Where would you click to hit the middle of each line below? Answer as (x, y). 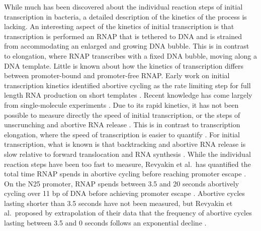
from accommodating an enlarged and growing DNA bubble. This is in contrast (127, 46)
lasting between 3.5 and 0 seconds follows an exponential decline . (105, 223)
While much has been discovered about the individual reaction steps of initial (123, 7)
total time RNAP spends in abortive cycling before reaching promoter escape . (125, 174)
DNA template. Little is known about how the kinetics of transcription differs (124, 65)
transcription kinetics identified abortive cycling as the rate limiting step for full (127, 85)
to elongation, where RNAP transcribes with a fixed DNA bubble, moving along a (130, 55)
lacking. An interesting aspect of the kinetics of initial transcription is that (119, 26)
